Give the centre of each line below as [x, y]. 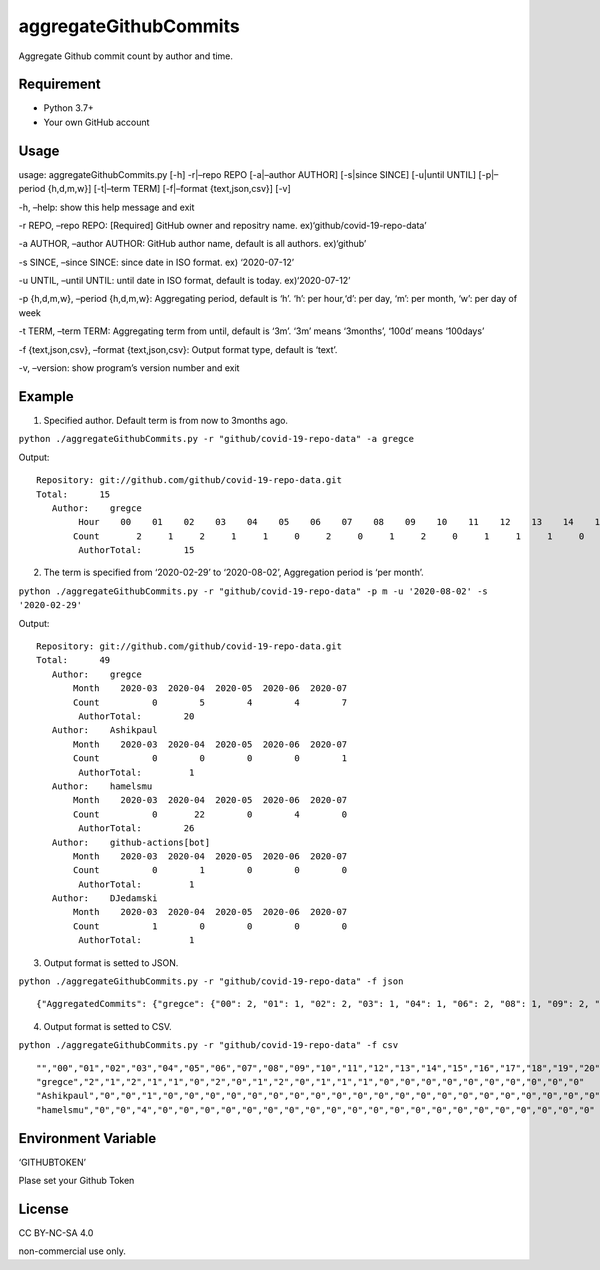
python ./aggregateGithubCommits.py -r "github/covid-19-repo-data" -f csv [208, 1045]
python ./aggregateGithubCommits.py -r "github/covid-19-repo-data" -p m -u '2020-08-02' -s [253, 591]
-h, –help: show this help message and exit [106, 207]
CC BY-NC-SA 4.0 [56, 1232]
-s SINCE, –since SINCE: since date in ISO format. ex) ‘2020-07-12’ [156, 262]
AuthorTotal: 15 [136, 550]
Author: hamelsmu [102, 786]
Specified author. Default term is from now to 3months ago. [166, 420]
